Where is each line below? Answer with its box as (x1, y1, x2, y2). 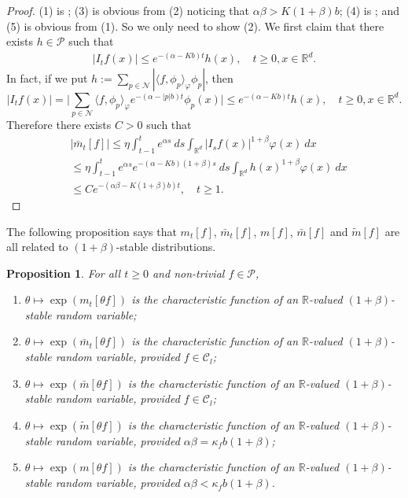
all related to (6, 238, 68, 255)
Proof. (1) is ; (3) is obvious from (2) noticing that (6, 2, 250, 18)
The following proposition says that (6, 223, 177, 239)
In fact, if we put (6, 70, 88, 87)
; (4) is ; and (339, 2, 399, 18)
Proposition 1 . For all (6, 264, 121, 281)
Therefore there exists (6, 116, 112, 133)
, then (205, 70, 233, 87)
